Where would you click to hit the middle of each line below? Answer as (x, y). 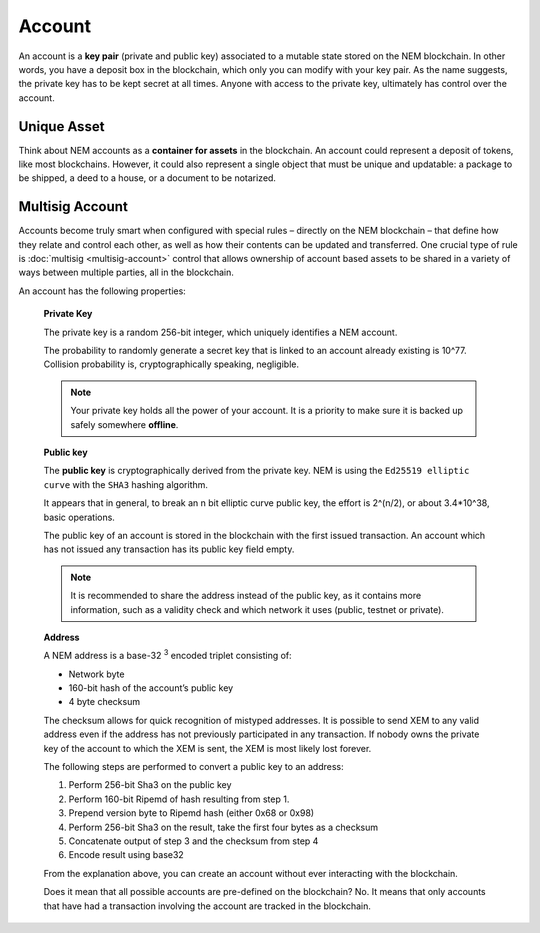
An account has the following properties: (102, 291)
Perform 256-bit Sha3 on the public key (150, 785)
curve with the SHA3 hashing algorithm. (126, 484)
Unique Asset (61, 126)
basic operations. (79, 517)
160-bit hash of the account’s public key (151, 688)
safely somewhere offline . (124, 424)
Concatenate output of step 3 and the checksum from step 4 (193, 841)
